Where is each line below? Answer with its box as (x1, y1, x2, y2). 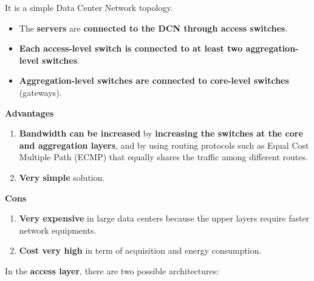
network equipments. (19, 223, 97, 236)
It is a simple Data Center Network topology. (5, 1, 173, 13)
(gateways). (19, 86, 62, 98)
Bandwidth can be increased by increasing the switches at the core (19, 127, 303, 140)
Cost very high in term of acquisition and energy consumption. (19, 244, 262, 257)
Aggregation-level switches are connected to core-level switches (19, 74, 289, 87)
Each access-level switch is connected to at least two (19, 42, 243, 55)
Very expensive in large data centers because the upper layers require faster (19, 212, 310, 225)
